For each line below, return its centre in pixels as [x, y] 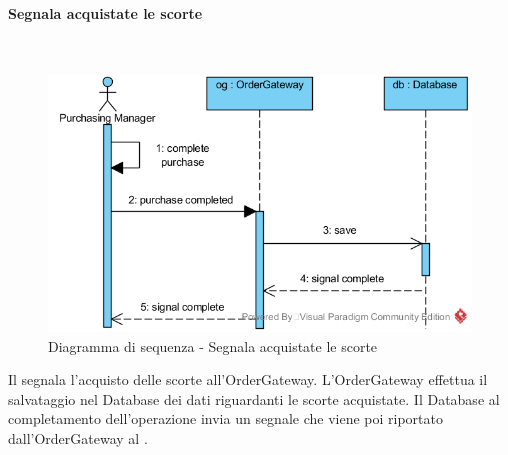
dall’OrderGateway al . [78, 438]
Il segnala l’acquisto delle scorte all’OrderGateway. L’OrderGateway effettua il [248, 379]
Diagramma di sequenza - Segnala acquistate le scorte [213, 345]
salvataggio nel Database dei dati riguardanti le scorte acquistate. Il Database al [254, 398]
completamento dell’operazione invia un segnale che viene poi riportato [225, 418]
